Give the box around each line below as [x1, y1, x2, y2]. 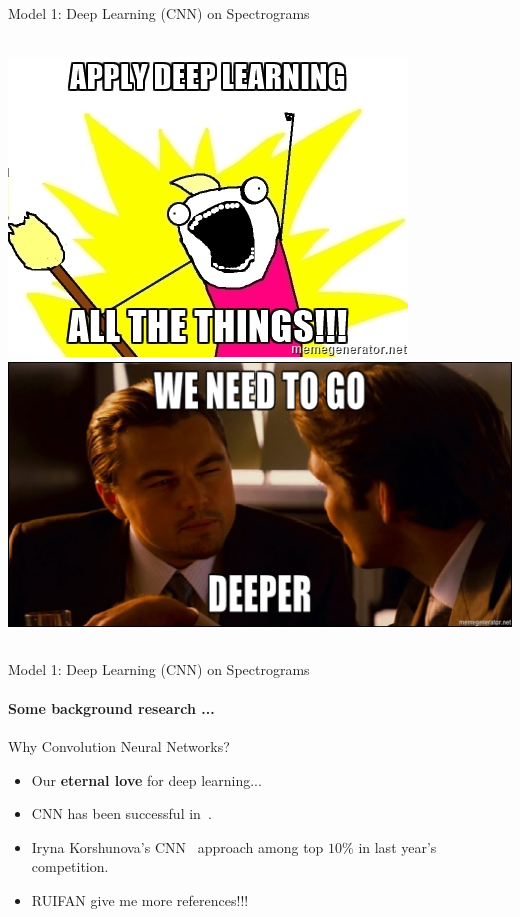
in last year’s [358, 836, 437, 857]
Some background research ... [8, 697, 215, 718]
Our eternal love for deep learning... [31, 769, 262, 790]
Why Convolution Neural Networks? [8, 736, 230, 757]
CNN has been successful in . [31, 803, 212, 824]
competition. [31, 856, 109, 877]
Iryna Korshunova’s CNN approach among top [31, 836, 324, 857]
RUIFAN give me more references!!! [31, 890, 249, 911]
